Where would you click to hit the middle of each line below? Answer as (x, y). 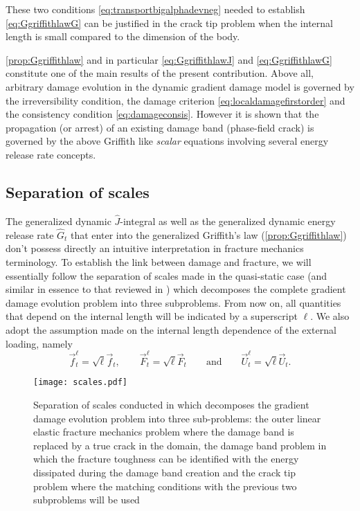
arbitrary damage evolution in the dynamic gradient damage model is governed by (180, 86)
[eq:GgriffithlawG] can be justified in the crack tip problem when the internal (169, 23)
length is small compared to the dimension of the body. (123, 36)
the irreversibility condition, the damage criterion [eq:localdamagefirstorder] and (175, 100)
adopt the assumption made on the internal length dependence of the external (171, 329)
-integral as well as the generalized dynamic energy (228, 221)
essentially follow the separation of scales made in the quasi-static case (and (166, 275)
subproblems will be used (87, 500)
